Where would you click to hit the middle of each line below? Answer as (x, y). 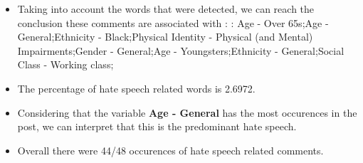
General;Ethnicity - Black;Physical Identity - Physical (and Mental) (165, 37)
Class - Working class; (65, 64)
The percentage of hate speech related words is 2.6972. (136, 88)
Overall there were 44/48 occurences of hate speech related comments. (170, 150)
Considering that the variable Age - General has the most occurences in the (187, 112)
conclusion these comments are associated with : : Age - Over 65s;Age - (173, 22)
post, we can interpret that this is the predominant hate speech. (157, 126)
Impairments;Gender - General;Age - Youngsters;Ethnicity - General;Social (181, 50)
